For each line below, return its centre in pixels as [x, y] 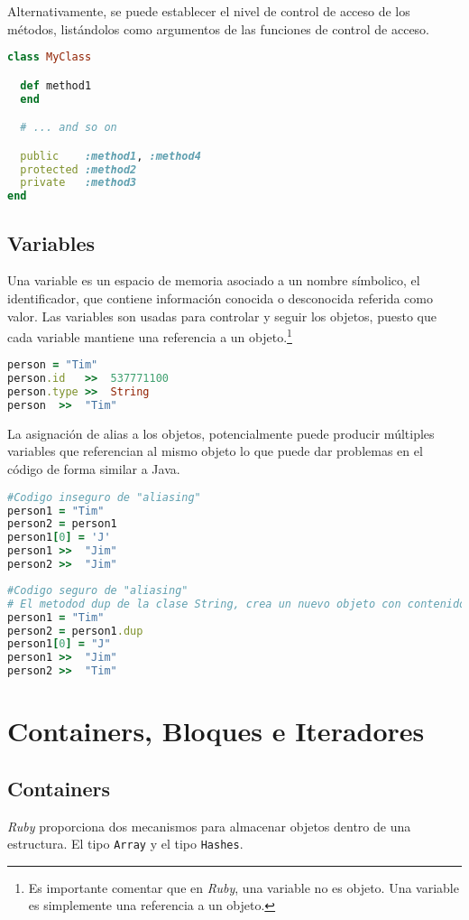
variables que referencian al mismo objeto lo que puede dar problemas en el [215, 451]
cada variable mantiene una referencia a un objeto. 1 [150, 335]
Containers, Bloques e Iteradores [216, 731]
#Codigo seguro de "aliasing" [98, 590]
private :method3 [78, 183]
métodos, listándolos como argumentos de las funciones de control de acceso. [219, 28]
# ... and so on [69, 128]
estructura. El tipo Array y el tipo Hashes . [125, 844]
